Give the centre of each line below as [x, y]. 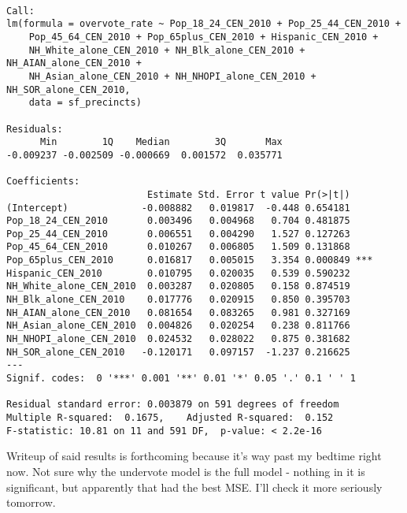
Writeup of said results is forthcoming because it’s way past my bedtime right [194, 456]
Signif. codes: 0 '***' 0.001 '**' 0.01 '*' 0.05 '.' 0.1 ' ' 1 [181, 379]
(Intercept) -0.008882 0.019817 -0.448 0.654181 [178, 208]
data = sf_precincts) [85, 103]
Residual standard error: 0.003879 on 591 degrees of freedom [173, 405]
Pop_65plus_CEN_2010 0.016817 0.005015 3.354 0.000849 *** [190, 260]
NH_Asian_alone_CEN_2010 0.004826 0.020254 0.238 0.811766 [178, 326]
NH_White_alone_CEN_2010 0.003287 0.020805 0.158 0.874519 [178, 286]
